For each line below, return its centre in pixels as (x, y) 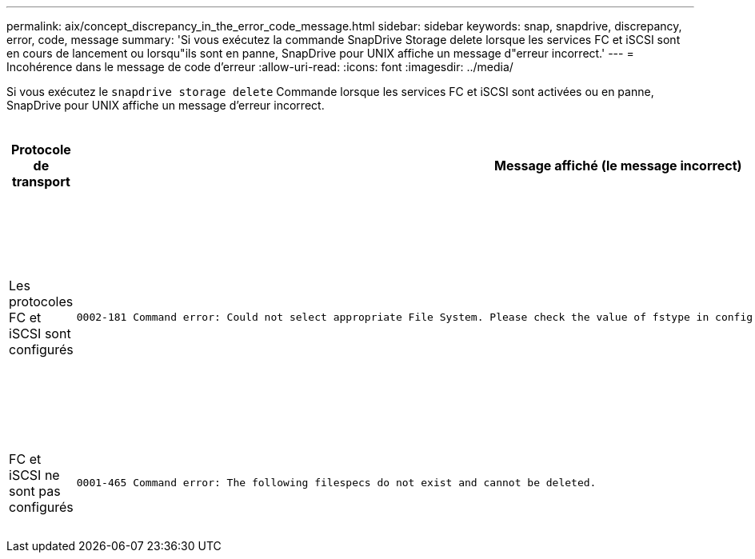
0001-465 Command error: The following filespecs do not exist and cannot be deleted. (336, 483)
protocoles (41, 301)
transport (41, 182)
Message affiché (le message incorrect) (618, 166)
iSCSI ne (34, 475)
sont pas (35, 491)
